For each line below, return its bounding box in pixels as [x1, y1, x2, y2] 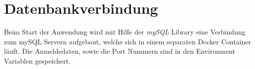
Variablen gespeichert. [4, 55, 71, 66]
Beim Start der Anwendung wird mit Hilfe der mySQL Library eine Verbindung [4, 27, 246, 37]
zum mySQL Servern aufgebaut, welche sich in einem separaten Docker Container [4, 36, 252, 46]
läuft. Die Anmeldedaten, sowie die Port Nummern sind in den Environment [4, 46, 235, 56]
